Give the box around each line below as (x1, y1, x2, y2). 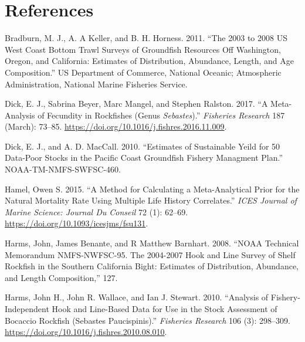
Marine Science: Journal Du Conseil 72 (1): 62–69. (5, 205, 188, 218)
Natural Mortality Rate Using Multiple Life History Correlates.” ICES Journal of (5, 194, 297, 206)
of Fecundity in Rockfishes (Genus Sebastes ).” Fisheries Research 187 (38, 109, 285, 121)
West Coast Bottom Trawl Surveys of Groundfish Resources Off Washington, (5, 43, 281, 55)
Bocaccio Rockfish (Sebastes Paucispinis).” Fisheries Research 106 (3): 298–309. (5, 314, 290, 326)
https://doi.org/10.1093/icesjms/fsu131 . (5, 217, 148, 229)
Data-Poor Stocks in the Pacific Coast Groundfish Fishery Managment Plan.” (5, 151, 283, 164)
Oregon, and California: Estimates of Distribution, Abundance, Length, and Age (5, 55, 294, 67)
